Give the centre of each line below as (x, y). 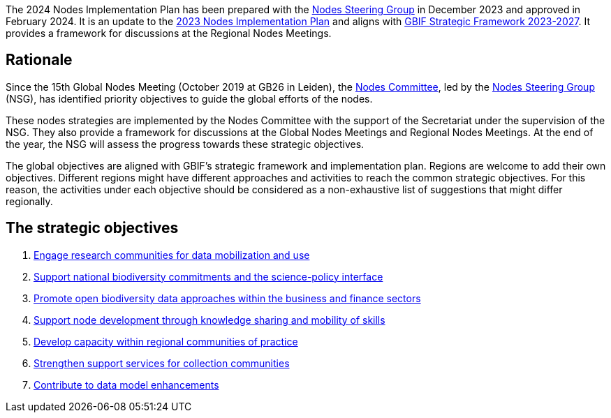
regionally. (29, 201)
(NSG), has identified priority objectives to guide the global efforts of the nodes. (189, 98)
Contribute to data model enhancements (126, 385)
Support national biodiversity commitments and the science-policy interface (208, 276)
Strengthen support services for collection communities (162, 363)
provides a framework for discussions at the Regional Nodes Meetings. (169, 33)
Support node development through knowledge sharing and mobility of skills (209, 320)
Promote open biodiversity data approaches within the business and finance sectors (227, 298)
